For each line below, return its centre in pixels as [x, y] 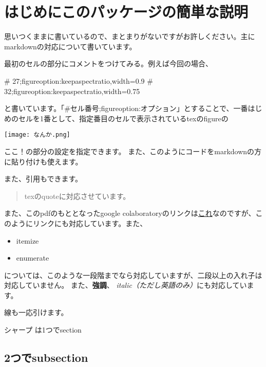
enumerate [33, 258]
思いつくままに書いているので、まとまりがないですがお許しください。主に [130, 36]
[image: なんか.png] [37, 135]
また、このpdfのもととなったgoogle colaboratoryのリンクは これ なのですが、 [130, 213]
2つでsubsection [46, 357]
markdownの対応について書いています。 [70, 46]
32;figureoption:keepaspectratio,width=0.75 [72, 91]
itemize [27, 240]
